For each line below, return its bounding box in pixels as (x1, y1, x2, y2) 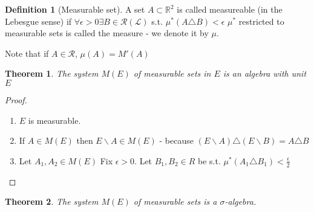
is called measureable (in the (177, 3, 283, 15)
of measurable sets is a (133, 195, 217, 208)
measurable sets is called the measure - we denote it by (5, 27, 209, 39)
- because (159, 134, 194, 147)
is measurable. (28, 114, 81, 126)
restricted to (238, 14, 284, 27)
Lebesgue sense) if (5, 14, 72, 27)
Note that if (5, 47, 49, 59)
